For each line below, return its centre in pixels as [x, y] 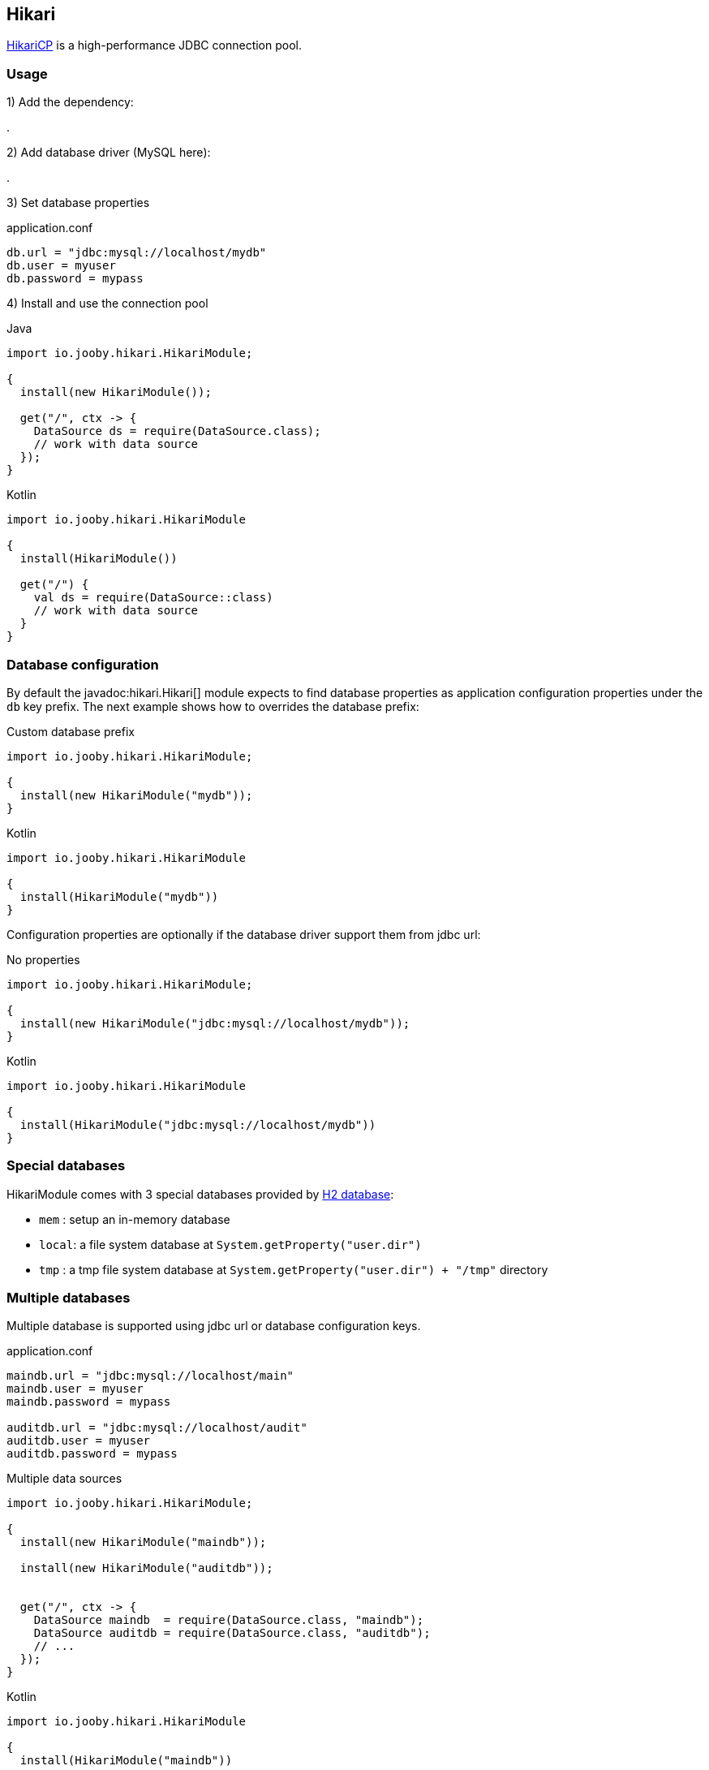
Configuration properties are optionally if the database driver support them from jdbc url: [244, 934]
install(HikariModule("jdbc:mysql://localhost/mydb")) [198, 1124]
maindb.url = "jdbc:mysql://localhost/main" [150, 1376]
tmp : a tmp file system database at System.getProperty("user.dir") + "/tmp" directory [294, 1269]
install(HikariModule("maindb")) [126, 1761]
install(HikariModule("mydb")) [119, 896]
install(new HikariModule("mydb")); [136, 795]
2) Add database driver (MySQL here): [109, 153]
